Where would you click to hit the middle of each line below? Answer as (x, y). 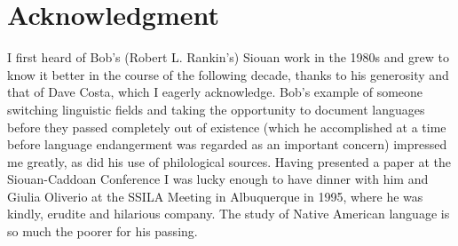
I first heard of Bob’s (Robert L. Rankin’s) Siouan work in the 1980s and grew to (228, 57)
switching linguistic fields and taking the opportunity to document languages (216, 109)
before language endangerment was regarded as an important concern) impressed (227, 144)
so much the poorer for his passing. (103, 231)
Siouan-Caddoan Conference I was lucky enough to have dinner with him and (218, 179)
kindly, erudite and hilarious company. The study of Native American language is (229, 214)
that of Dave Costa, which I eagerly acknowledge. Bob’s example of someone (215, 92)
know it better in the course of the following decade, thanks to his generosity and (228, 74)
